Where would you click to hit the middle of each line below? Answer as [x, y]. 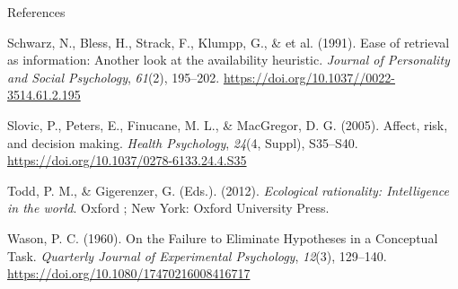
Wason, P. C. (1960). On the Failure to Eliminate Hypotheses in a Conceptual [223, 237]
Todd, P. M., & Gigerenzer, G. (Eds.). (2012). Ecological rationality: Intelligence [228, 190]
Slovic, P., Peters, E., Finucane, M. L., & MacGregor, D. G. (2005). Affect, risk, [228, 124]
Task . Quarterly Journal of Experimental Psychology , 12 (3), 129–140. [197, 255]
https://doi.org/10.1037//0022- [309, 77]
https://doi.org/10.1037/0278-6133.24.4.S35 [127, 160]
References [36, 12]
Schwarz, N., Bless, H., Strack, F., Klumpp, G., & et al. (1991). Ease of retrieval [229, 42]
